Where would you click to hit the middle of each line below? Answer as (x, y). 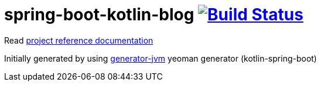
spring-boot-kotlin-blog (99, 15)
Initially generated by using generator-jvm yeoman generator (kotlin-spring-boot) (160, 58)
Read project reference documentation (79, 40)
